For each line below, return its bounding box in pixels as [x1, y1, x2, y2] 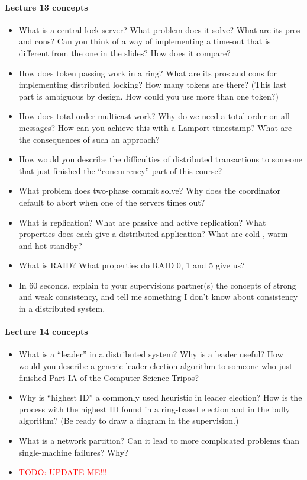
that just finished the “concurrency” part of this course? [18, 164, 222, 177]
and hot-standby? [18, 239, 82, 251]
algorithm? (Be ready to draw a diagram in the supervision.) [18, 414, 239, 427]
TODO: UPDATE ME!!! [18, 466, 107, 478]
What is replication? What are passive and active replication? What [18, 216, 266, 228]
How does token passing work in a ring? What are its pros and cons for [18, 66, 277, 79]
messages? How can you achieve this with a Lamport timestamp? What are [18, 121, 292, 133]
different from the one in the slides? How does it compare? [18, 46, 231, 59]
